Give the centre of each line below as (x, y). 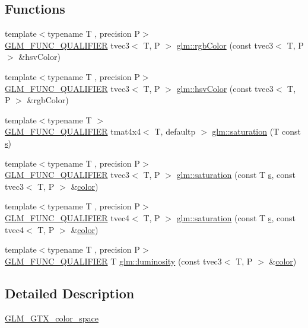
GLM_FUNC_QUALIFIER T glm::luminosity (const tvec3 (113, 261)
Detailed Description (70, 293)
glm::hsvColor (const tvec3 (225, 88)
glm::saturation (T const (256, 131)
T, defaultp (175, 131)
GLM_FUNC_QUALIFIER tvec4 (67, 217)
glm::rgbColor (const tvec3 (225, 45)
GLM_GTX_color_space (52, 318)
